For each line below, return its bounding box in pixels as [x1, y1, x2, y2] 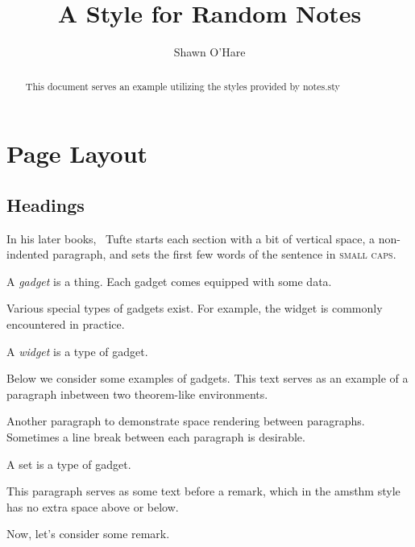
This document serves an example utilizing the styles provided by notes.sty [25, 79, 340, 93]
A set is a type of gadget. [6, 455, 131, 472]
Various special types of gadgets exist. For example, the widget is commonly [6, 300, 383, 317]
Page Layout [6, 137, 148, 170]
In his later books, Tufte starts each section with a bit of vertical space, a [6, 230, 376, 247]
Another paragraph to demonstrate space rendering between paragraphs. [6, 412, 365, 429]
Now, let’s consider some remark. [6, 525, 170, 542]
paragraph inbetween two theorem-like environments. [6, 385, 268, 402]
